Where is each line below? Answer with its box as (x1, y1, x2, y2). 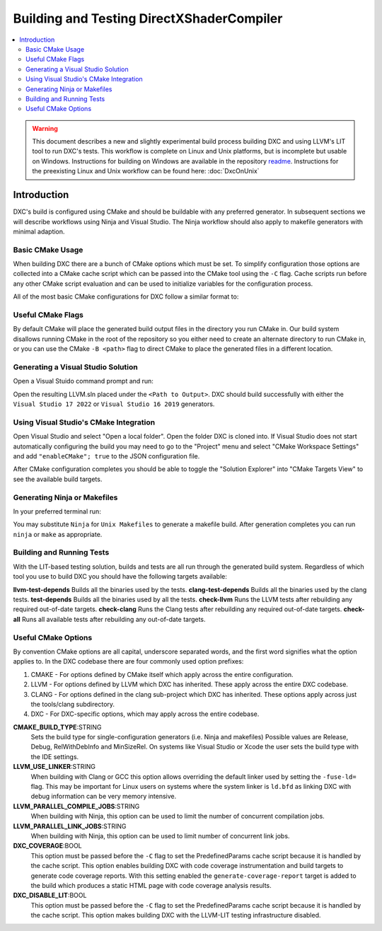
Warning (32, 124, 58, 132)
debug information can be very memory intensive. (30, 792, 177, 801)
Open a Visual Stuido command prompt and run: (13, 377, 154, 386)
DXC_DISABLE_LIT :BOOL (13, 891, 87, 900)
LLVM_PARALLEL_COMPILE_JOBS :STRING (13, 802, 140, 810)
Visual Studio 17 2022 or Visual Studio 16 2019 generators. (13, 400, 215, 408)
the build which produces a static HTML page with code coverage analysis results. (30, 881, 272, 889)
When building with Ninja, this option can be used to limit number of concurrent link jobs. (30, 831, 290, 840)
